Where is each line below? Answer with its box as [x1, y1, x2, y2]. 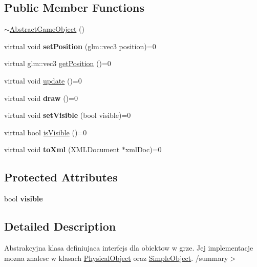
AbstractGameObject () [9, 24, 84, 34]
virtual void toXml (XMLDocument [4, 144, 120, 155]
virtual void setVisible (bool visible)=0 [4, 110, 131, 120]
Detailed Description [4, 218, 116, 234]
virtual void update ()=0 [4, 75, 82, 86]
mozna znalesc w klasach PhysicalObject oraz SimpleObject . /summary [4, 252, 228, 263]
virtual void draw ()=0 [4, 92, 78, 103]
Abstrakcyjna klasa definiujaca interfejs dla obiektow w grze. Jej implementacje [4, 242, 253, 253]
